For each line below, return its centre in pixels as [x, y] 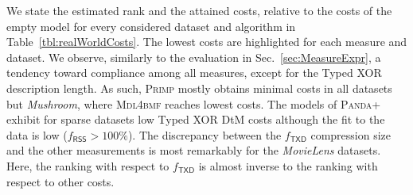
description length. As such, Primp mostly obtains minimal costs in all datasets [199, 88]
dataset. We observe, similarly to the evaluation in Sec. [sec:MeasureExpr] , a [194, 57]
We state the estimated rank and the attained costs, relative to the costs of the [199, 10]
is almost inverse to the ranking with [288, 165]
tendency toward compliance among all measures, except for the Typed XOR [194, 73]
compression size [351, 134]
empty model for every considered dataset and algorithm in [151, 26]
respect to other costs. [60, 181]
